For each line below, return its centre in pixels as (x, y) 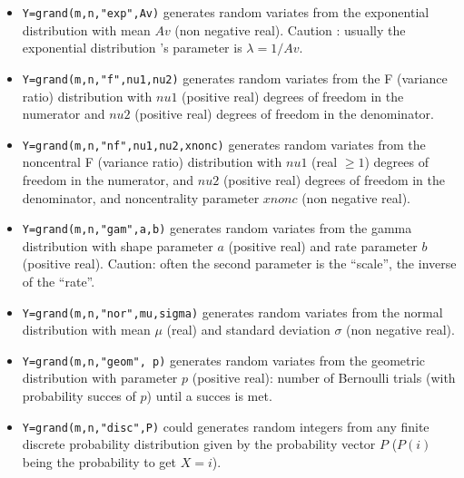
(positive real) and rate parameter (323, 245)
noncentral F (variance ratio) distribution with (152, 162)
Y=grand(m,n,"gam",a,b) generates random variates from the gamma (217, 228)
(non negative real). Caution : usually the (290, 29)
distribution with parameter (100, 378)
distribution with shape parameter (118, 245)
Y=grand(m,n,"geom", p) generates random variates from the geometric (224, 360)
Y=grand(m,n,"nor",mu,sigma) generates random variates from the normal (232, 312)
